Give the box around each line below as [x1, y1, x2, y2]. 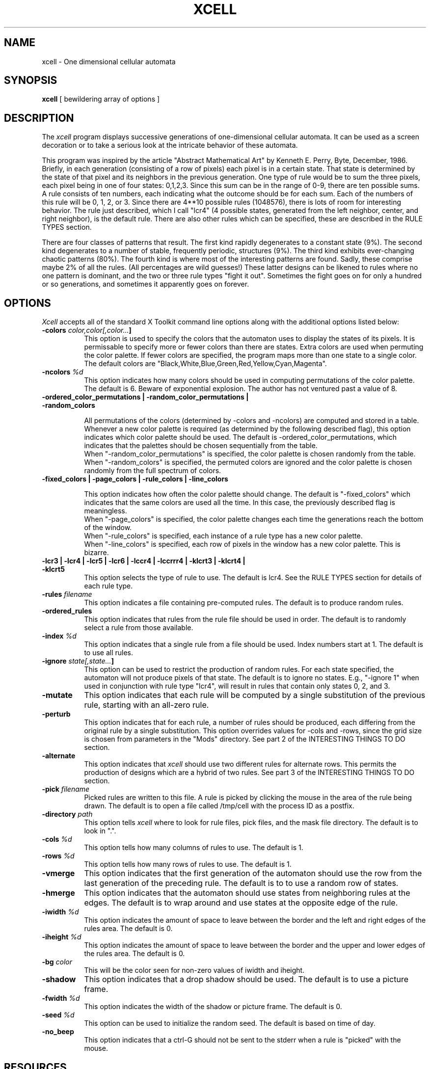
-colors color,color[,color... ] [42, 326, 132, 335]
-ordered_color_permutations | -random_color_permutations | [42, 393, 249, 401]
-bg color [42, 958, 73, 966]
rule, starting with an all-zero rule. [84, 700, 209, 710]
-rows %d [42, 852, 75, 860]
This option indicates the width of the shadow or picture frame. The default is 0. [84, 1002, 342, 1011]
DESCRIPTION [4, 111, 74, 124]
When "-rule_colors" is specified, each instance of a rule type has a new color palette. [84, 532, 363, 540]
